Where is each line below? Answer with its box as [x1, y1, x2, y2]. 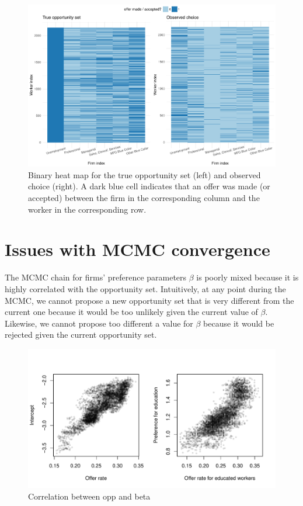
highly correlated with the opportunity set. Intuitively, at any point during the [5, 282, 286, 294]
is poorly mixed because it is [196, 271, 299, 283]
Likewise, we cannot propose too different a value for [5, 317, 193, 329]
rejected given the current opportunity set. [5, 328, 157, 341]
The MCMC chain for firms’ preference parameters [5, 271, 187, 283]
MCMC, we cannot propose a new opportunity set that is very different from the [5, 294, 294, 306]
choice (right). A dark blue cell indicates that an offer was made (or [28, 180, 270, 192]
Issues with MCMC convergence [5, 237, 270, 261]
